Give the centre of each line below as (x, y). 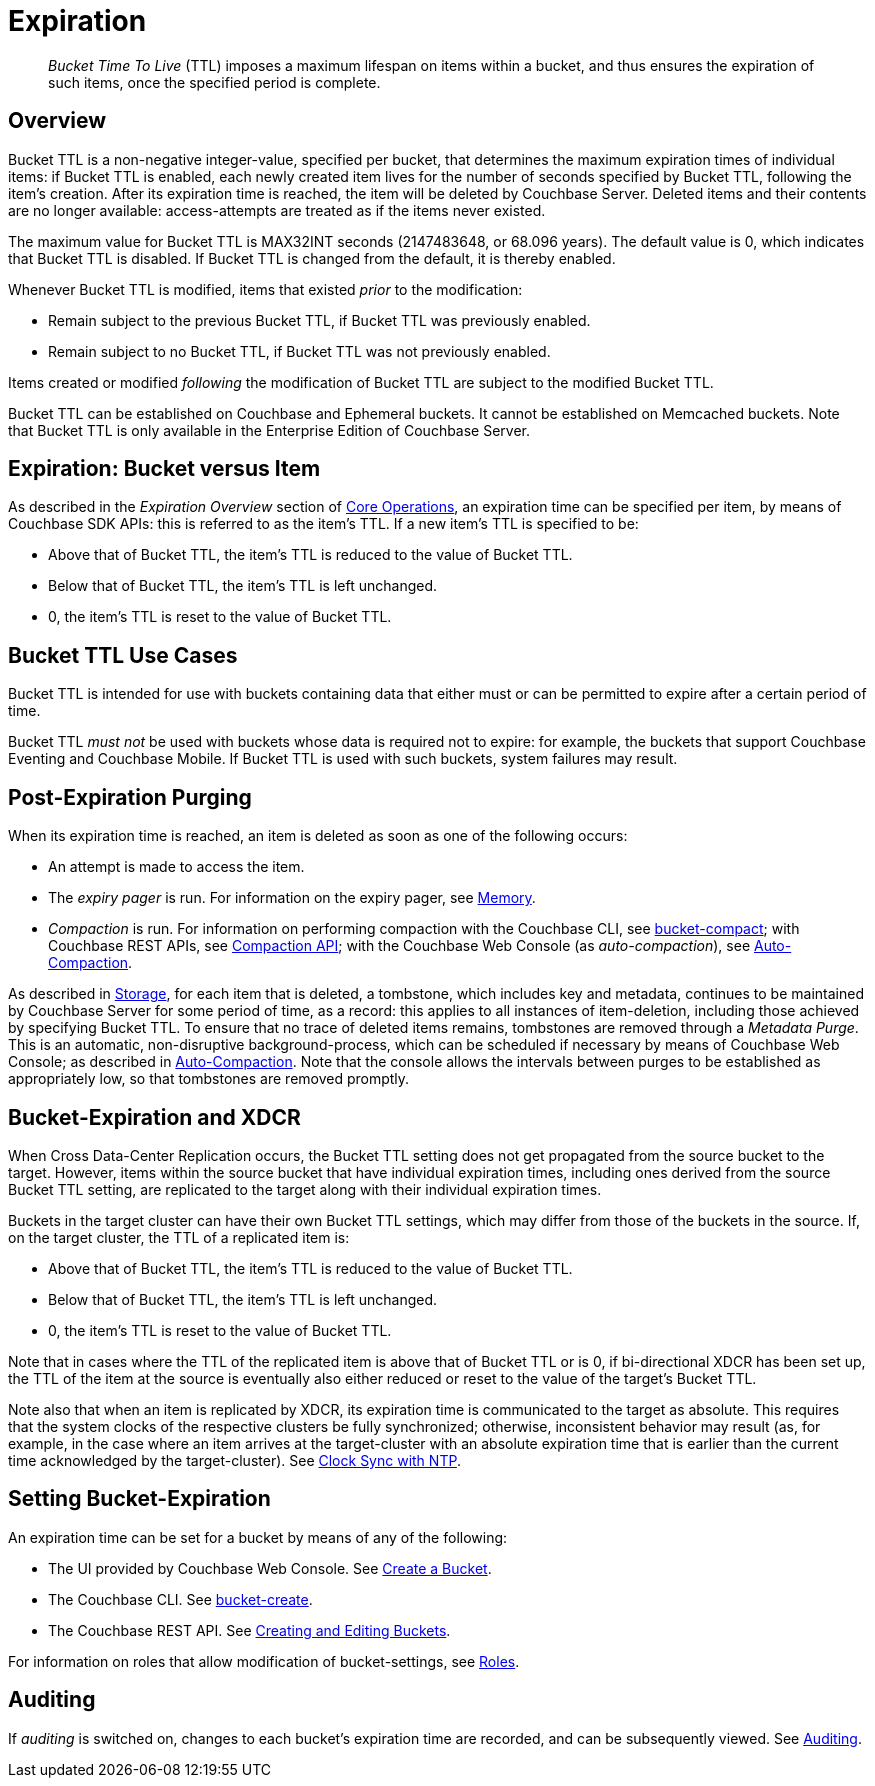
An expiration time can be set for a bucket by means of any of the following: (258, 1537)
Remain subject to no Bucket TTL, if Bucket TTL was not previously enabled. (299, 351)
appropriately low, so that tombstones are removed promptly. (209, 1079)
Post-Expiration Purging (130, 797)
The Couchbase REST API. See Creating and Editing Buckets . (249, 1630)
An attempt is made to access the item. (176, 867)
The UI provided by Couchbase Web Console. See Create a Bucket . (270, 1568)
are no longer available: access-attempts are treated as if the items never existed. (277, 210)
